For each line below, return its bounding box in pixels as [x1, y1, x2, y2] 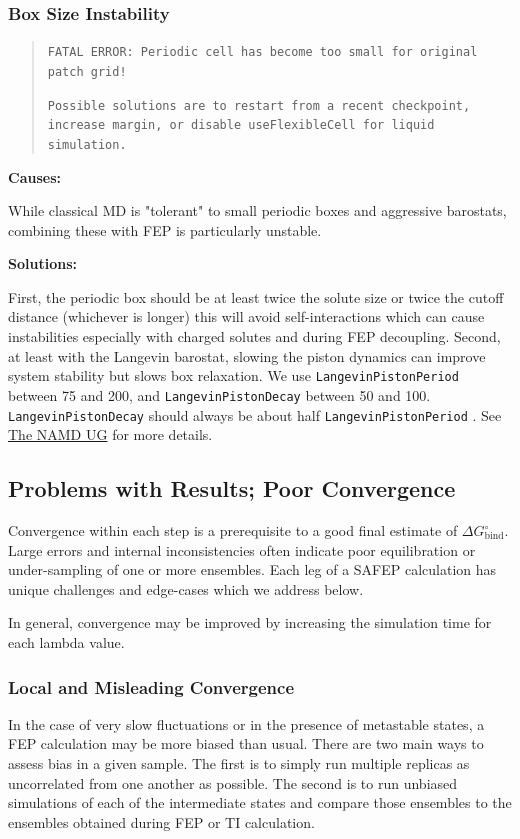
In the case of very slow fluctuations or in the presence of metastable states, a [8, 713, 485, 734]
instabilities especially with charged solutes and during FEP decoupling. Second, [8, 326, 501, 347]
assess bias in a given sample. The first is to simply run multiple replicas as [8, 752, 470, 773]
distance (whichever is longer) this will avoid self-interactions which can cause [8, 306, 485, 327]
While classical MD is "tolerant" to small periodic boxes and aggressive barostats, [8, 200, 507, 221]
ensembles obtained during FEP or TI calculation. [8, 811, 315, 832]
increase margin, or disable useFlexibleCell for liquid [47, 118, 435, 133]
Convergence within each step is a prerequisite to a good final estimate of [8, 520, 458, 541]
